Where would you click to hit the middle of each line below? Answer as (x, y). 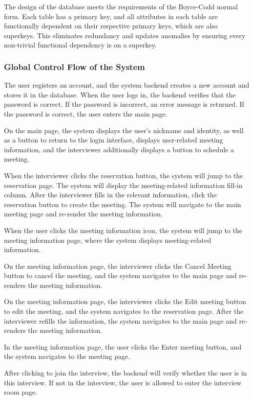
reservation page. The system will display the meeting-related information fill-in (123, 185)
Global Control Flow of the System (74, 66)
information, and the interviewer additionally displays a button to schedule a (119, 149)
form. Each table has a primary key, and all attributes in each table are (111, 16)
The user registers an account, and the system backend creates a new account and (127, 85)
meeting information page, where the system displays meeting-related (108, 240)
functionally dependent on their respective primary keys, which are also (111, 26)
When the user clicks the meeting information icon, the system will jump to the (123, 230)
